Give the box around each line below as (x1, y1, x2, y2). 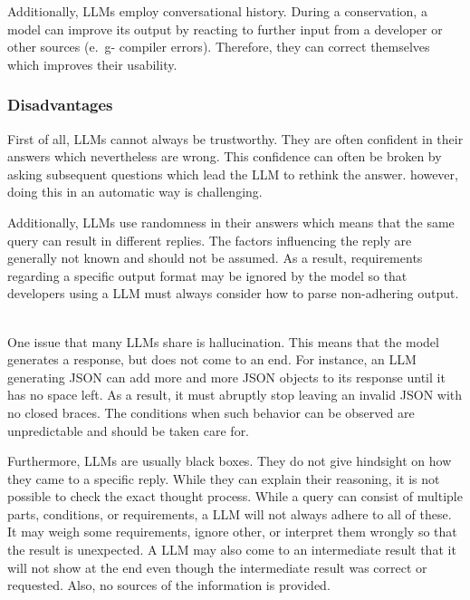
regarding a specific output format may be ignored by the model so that (7, 266, 408, 285)
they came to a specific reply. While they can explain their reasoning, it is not (7, 469, 440, 488)
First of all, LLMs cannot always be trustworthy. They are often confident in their (7, 129, 464, 148)
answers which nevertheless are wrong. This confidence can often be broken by (7, 147, 442, 166)
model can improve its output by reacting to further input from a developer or (7, 19, 443, 38)
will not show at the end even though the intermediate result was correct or (7, 557, 427, 576)
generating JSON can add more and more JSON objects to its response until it (7, 367, 446, 386)
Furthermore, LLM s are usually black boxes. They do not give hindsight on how (7, 451, 452, 470)
